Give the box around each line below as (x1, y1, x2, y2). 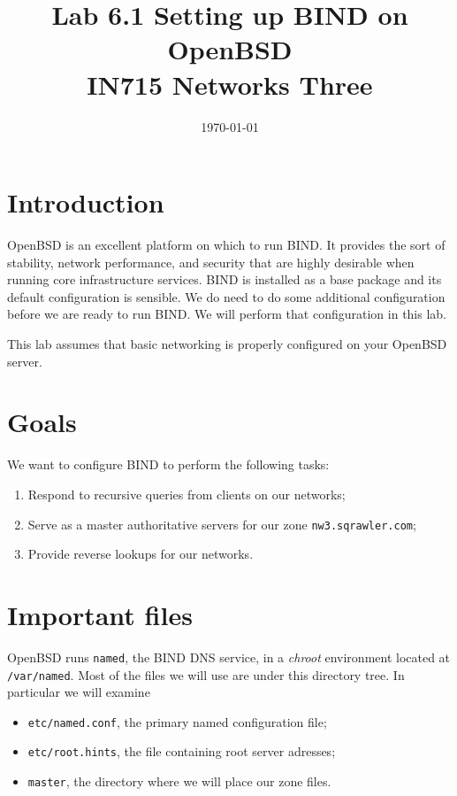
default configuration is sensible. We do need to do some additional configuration (7, 287, 446, 305)
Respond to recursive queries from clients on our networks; (27, 484, 346, 503)
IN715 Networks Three (87, 66, 373, 102)
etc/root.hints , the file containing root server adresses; (27, 742, 336, 761)
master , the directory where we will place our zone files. (27, 772, 331, 791)
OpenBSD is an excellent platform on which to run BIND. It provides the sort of (7, 236, 446, 254)
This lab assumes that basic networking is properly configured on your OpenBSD (7, 335, 447, 352)
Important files (7, 596, 193, 632)
